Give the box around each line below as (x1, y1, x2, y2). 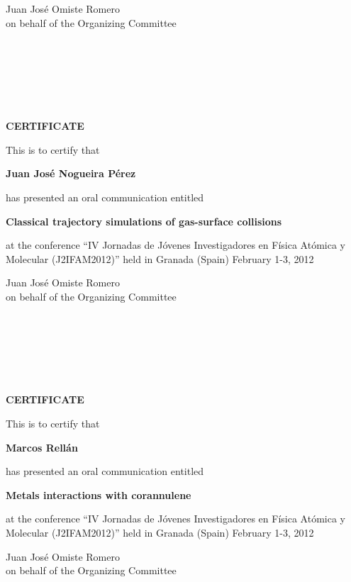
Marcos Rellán (6, 440, 78, 454)
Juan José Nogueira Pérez (6, 166, 136, 181)
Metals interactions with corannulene (6, 487, 191, 502)
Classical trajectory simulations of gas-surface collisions (6, 213, 282, 228)
